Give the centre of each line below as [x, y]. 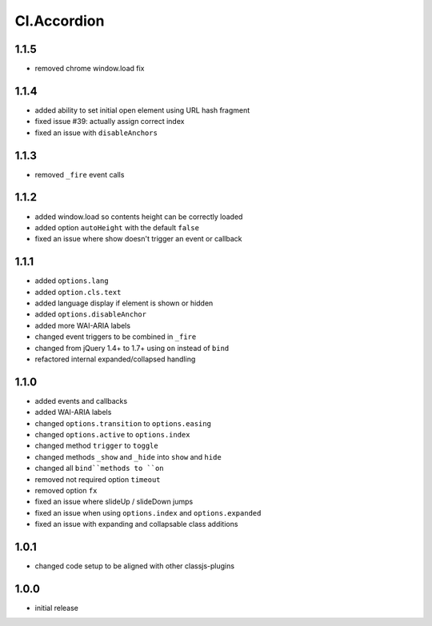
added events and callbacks [81, 401]
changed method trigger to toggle [97, 446]
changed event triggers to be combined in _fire [116, 337]
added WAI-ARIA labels [73, 413]
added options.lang [72, 281]
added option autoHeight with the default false [117, 227]
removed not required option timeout [98, 479]
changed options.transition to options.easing [123, 423]
